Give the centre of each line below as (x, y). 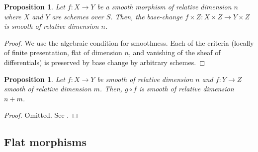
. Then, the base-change (147, 16)
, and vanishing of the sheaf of (174, 52)
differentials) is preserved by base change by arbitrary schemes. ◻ (105, 62)
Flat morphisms (45, 142)
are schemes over (78, 16)
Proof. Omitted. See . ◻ (41, 115)
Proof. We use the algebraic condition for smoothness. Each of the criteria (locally (129, 42)
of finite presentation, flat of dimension (63, 52)
